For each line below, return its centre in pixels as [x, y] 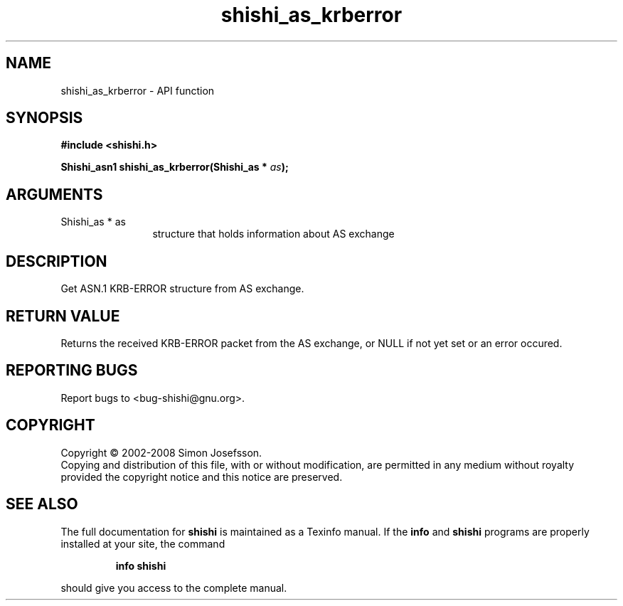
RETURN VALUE [63, 316]
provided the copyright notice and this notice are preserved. [202, 477]
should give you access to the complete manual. [174, 588]
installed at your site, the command [143, 543]
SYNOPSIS [44, 118]
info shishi [141, 565]
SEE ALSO [42, 504]
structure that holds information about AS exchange [273, 234]
